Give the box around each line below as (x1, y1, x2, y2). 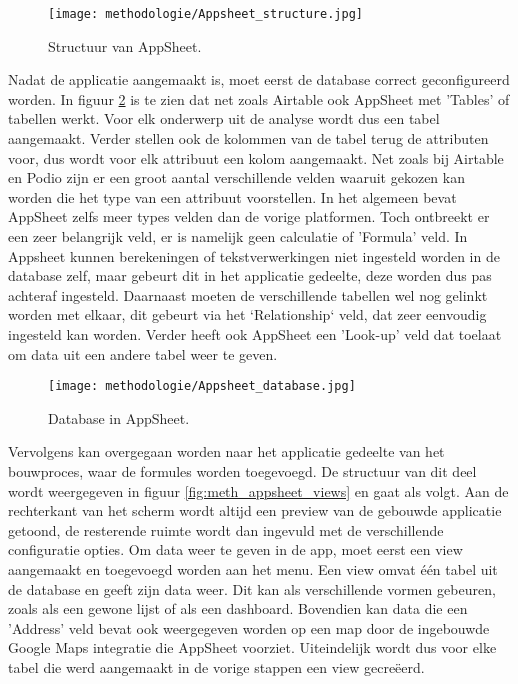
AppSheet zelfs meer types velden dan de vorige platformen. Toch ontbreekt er (8, 206, 490, 227)
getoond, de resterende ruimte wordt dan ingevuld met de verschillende (8, 519, 444, 540)
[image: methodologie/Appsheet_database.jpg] (48, 379, 356, 394)
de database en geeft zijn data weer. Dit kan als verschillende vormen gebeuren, (8, 578, 496, 599)
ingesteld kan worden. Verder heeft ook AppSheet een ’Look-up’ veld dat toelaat (8, 323, 502, 344)
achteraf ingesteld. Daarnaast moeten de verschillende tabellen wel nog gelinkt (8, 284, 488, 305)
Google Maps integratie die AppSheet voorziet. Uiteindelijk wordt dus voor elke (8, 637, 497, 658)
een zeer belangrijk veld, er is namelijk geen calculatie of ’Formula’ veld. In (8, 226, 468, 246)
